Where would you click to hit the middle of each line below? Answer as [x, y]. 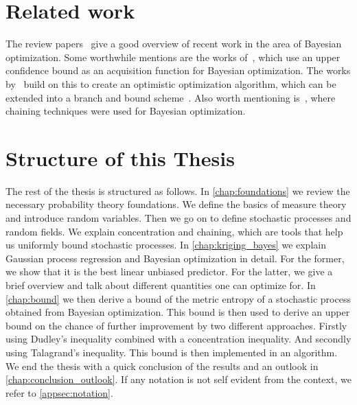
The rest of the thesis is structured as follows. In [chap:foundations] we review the [178, 190]
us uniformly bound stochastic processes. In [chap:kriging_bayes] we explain [166, 245]
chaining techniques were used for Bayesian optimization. [126, 111]
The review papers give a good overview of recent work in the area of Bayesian [174, 44]
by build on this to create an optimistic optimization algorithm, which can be [171, 83]
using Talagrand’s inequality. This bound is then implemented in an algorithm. [172, 352]
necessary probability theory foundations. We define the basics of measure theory [176, 204]
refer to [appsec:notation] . [59, 392]
